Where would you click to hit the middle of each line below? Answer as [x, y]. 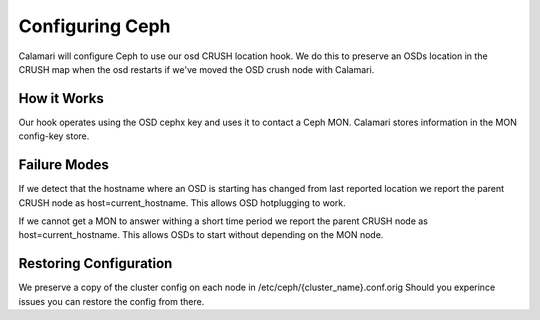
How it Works [61, 98]
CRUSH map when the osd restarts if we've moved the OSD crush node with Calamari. [196, 69]
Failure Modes [64, 165]
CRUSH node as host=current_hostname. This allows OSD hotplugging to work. [182, 202]
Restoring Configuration [95, 263]
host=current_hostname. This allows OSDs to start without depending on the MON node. [201, 235]
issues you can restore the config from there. [111, 301]
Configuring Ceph [94, 26]
